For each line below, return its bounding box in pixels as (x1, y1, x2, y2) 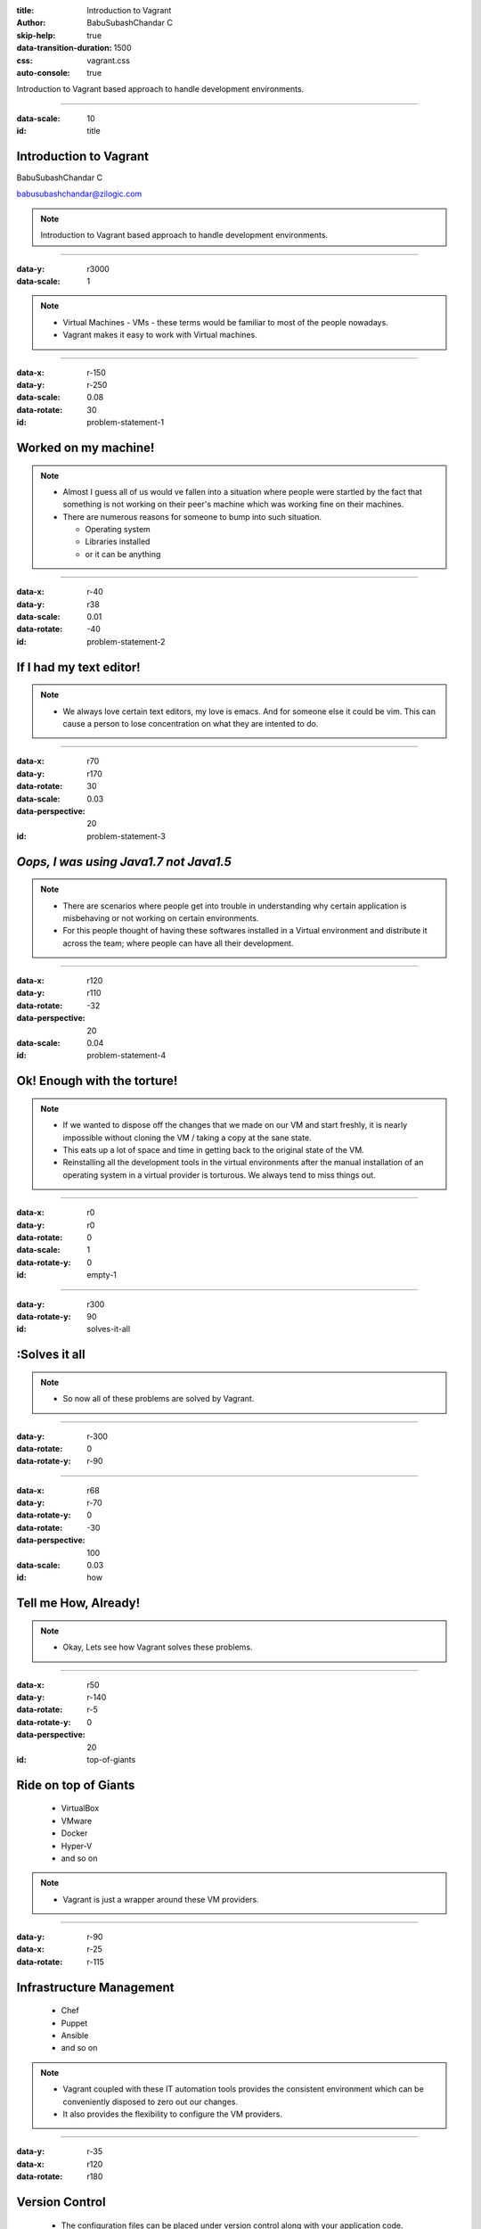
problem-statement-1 (86, 417, 165, 428)
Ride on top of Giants (16, 1777, 135, 1792)
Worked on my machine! (16, 440, 155, 455)
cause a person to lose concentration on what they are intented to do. (62, 719, 319, 728)
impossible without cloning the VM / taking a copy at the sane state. (62, 1132, 312, 1143)
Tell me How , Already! (16, 1596, 141, 1611)
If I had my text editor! (16, 660, 142, 675)
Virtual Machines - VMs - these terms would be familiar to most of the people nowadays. (62, 317, 389, 327)
